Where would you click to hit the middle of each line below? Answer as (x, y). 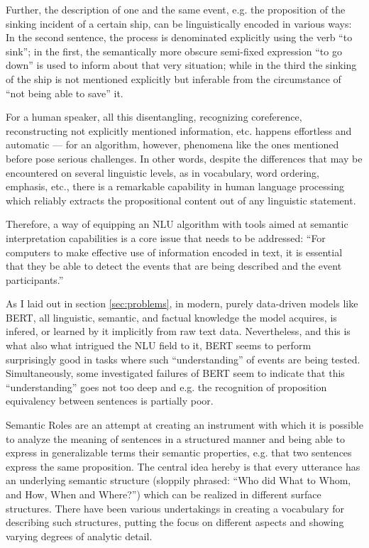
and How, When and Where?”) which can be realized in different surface (164, 494)
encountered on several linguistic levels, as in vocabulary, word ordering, (163, 172)
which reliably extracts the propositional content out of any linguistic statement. (181, 200)
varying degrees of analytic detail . (79, 536)
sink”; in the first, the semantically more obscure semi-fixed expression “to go (174, 51)
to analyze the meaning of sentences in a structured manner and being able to (175, 438)
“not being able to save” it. (65, 93)
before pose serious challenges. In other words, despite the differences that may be (184, 158)
